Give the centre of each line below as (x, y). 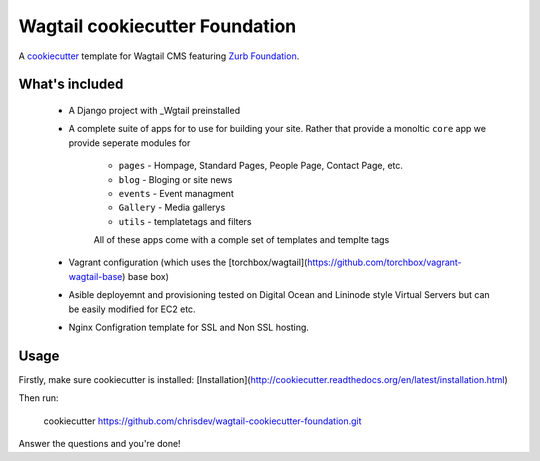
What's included (71, 84)
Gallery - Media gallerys (172, 207)
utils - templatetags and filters (185, 221)
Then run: (38, 398)
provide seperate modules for (129, 142)
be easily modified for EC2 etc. (132, 309)
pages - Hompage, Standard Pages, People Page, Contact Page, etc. (261, 166)
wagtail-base (95, 276)
